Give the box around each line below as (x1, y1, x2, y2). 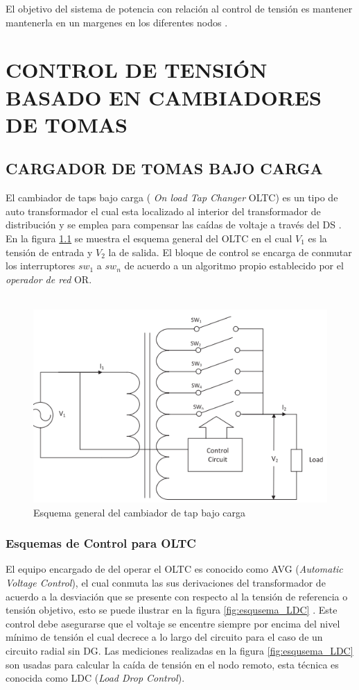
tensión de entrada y (6, 244, 93, 259)
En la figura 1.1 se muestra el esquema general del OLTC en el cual (6, 230, 292, 245)
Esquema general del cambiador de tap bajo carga (33, 505, 246, 519)
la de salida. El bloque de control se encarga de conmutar (108, 244, 352, 259)
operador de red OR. (6, 271, 92, 286)
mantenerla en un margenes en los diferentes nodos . (6, 15, 228, 29)
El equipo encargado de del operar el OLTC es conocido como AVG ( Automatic (6, 562, 343, 576)
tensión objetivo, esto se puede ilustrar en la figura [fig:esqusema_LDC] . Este (6, 603, 338, 617)
